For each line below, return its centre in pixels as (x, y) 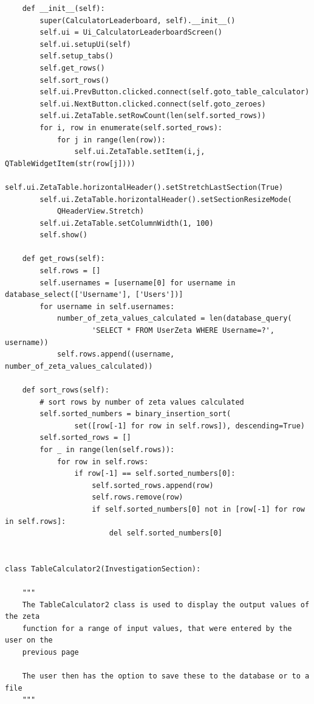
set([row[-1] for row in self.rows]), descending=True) (189, 426)
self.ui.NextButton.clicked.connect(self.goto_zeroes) (153, 104)
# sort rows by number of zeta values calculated (142, 402)
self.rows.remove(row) (138, 497)
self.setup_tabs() (77, 56)
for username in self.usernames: (107, 306)
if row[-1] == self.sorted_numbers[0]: (155, 474)
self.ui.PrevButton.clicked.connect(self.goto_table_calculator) (175, 92)
